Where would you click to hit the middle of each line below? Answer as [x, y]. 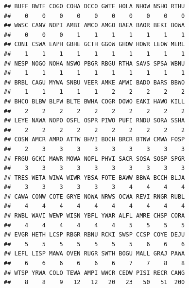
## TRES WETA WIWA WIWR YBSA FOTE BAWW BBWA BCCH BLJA [94, 178]
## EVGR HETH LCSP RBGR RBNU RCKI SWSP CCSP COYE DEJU [94, 235]
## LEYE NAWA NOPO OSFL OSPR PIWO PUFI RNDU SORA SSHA [94, 121]
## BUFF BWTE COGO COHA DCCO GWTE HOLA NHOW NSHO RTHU [94, 6]
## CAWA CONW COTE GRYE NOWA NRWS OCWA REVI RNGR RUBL [94, 196]
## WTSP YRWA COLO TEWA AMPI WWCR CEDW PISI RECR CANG [94, 273]
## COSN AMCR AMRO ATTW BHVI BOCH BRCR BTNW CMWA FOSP [94, 140]
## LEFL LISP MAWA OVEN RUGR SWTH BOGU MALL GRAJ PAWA [94, 254]
